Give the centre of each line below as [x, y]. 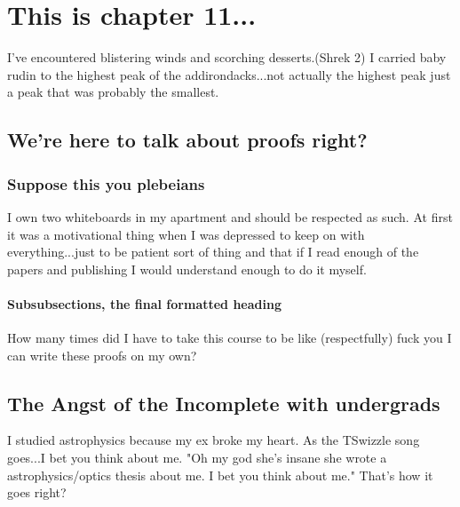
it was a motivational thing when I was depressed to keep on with [186, 234]
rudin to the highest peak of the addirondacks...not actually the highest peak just [229, 74]
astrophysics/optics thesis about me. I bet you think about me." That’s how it [220, 475]
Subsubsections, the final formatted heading [144, 303]
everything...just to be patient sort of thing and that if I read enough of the [213, 252]
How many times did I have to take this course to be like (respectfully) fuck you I [230, 338]
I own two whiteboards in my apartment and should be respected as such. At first [230, 216]
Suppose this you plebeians [106, 183]
